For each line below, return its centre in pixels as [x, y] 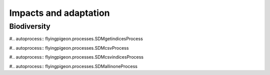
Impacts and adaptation [59, 13]
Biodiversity [30, 26]
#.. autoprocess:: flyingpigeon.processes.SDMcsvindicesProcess [76, 57]
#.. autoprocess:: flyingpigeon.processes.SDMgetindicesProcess [76, 39]
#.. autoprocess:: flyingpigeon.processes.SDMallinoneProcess [73, 66]
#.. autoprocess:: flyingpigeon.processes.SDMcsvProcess [69, 48]
